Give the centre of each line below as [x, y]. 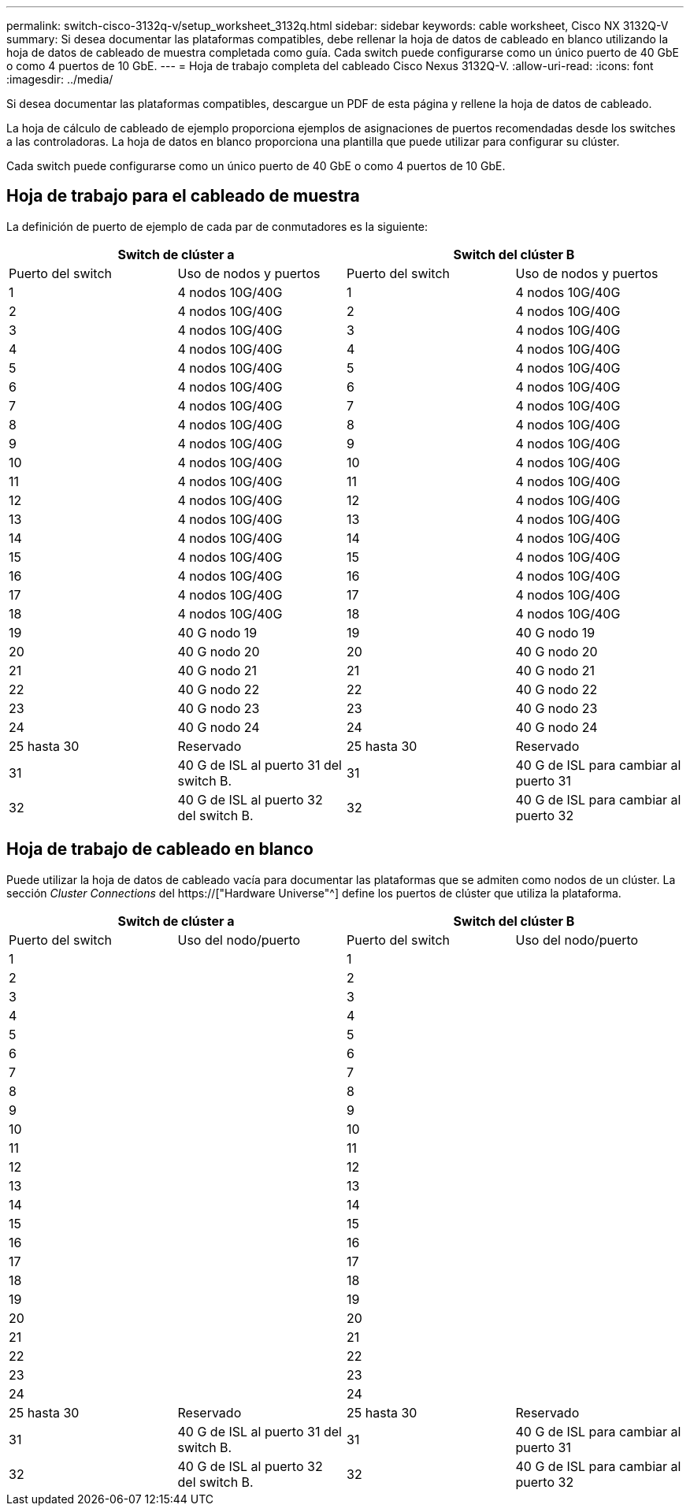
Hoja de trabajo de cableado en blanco [160, 849]
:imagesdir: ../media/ [60, 79]
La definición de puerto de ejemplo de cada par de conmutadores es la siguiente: [217, 226]
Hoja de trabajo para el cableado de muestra [183, 196]
